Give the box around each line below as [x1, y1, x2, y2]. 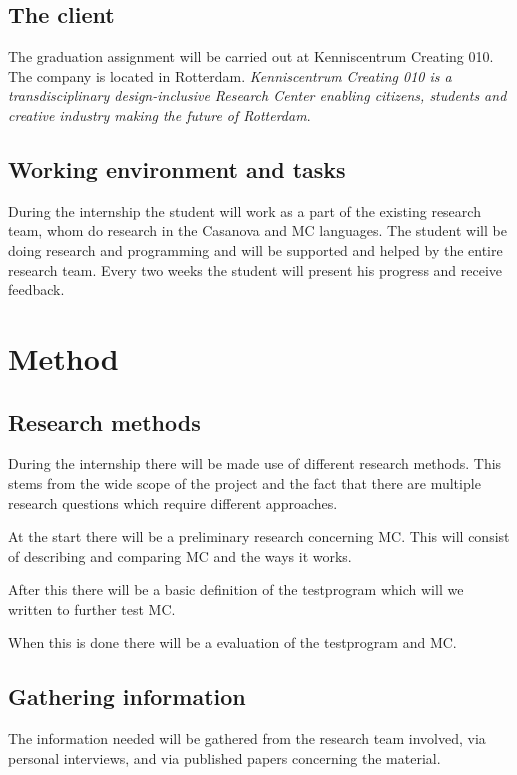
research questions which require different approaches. [8, 492, 338, 513]
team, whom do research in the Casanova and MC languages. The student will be [8, 220, 507, 241]
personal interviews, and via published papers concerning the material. [8, 747, 441, 768]
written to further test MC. [8, 598, 176, 619]
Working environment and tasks [8, 153, 346, 184]
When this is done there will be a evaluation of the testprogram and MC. [8, 632, 457, 653]
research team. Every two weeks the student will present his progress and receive [8, 259, 503, 280]
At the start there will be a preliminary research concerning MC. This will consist [8, 526, 510, 547]
